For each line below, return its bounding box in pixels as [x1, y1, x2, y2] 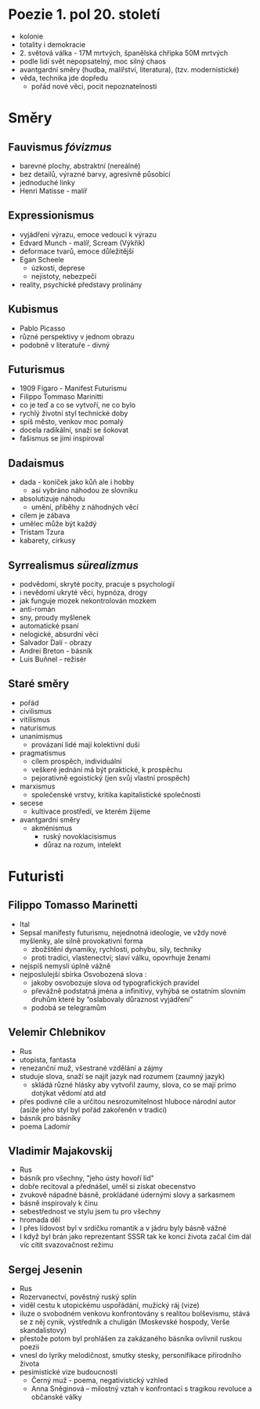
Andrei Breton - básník [19, 646, 92, 655]
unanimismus [19, 731, 63, 741]
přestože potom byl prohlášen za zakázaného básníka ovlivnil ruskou [19, 1334, 243, 1344]
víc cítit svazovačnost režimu [19, 1240, 114, 1250]
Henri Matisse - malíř [19, 186, 88, 196]
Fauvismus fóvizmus [8, 140, 112, 154]
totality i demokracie [19, 39, 86, 49]
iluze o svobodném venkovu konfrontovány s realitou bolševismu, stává [19, 1309, 251, 1319]
